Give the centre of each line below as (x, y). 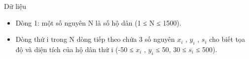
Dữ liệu (15, 6)
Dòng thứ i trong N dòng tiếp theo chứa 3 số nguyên (95, 39)
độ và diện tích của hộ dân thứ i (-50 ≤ (74, 49)
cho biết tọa (227, 39)
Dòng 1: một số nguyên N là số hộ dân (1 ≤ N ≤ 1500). (98, 22)
